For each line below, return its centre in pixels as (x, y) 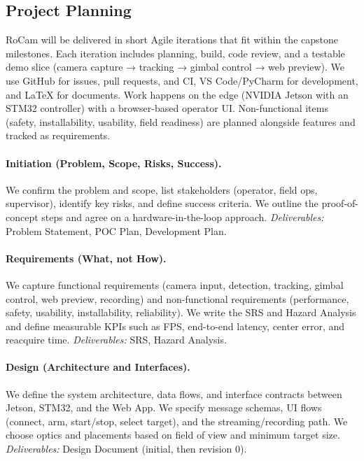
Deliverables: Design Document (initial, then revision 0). (126, 449)
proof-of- (340, 203)
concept (22, 217)
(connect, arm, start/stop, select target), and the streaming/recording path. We (177, 421)
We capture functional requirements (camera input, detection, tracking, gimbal (175, 284)
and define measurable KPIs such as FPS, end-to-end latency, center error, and (175, 326)
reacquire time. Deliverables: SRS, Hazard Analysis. (116, 340)
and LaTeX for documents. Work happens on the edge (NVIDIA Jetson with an (177, 94)
